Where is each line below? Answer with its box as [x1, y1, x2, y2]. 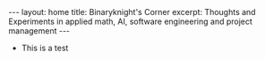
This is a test [21, 42, 69, 53]
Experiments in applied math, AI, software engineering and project [8, 16, 252, 26]
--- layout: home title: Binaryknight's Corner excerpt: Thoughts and [8, 7, 256, 17]
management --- [8, 26, 71, 36]
